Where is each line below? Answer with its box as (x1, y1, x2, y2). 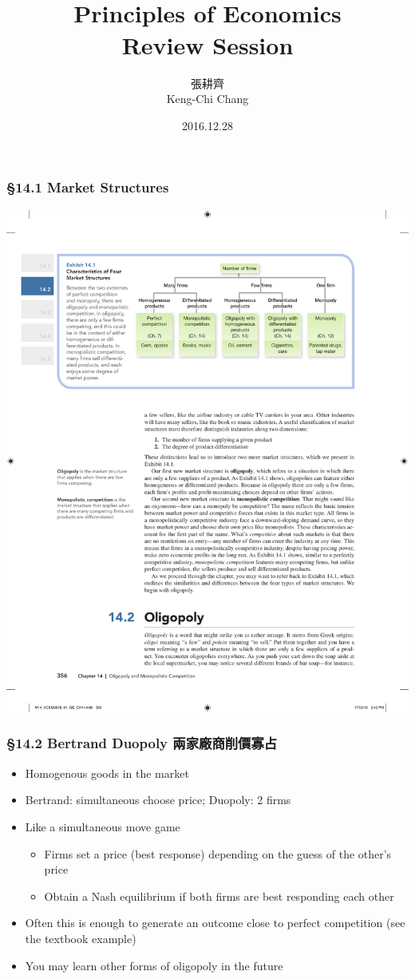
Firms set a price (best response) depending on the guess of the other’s (44, 845, 392, 862)
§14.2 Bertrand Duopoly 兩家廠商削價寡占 (6, 733, 278, 753)
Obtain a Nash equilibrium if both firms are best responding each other (44, 887, 394, 904)
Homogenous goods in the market (25, 764, 189, 781)
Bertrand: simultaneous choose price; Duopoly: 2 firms (25, 791, 291, 808)
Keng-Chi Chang (166, 90, 249, 107)
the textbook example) (25, 929, 136, 946)
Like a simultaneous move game (25, 818, 180, 834)
